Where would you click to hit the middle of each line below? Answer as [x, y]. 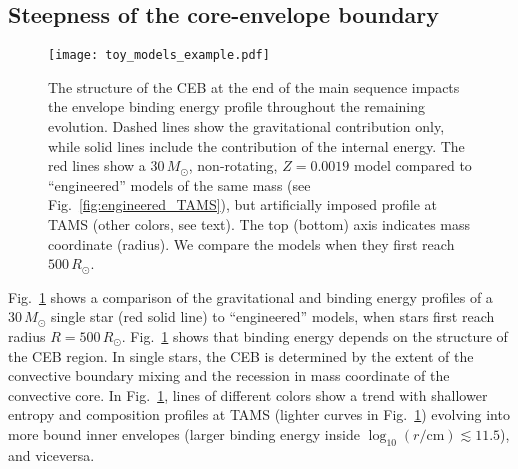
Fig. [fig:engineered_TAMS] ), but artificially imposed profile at [242, 204]
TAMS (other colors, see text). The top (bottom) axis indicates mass [259, 224]
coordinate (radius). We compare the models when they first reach [251, 243]
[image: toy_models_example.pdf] [159, 55]
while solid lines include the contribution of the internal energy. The [256, 145]
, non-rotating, [233, 165]
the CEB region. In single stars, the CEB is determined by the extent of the [241, 355]
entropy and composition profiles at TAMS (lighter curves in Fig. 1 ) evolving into [259, 414]
